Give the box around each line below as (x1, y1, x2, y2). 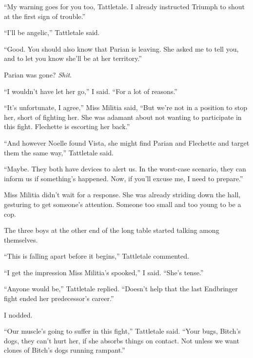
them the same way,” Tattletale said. (4, 147, 114, 157)
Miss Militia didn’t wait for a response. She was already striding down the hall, (4, 189, 241, 200)
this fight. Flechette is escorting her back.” (4, 121, 130, 132)
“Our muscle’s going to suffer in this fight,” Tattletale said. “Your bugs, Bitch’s (4, 326, 241, 336)
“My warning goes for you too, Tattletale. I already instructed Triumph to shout (4, 1, 245, 11)
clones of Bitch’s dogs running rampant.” (4, 345, 125, 355)
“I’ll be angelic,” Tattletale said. (4, 27, 100, 38)
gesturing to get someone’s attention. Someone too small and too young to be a (4, 199, 241, 209)
